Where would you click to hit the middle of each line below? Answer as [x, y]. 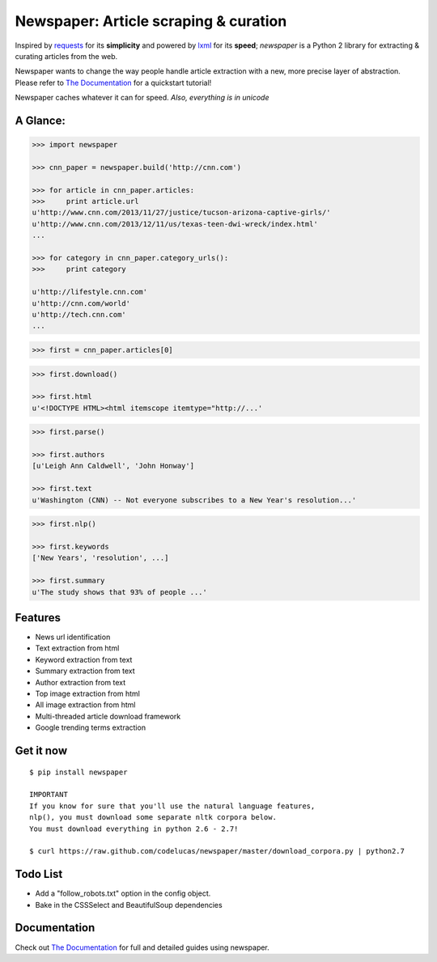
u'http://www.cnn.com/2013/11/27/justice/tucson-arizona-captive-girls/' [181, 213]
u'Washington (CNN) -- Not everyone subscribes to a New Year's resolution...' [194, 500]
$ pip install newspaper [78, 772]
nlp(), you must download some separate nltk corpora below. [153, 818]
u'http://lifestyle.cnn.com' [90, 292]
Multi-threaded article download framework [108, 716]
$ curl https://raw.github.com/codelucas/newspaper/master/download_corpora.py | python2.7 [217, 851]
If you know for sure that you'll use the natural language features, [172, 806]
